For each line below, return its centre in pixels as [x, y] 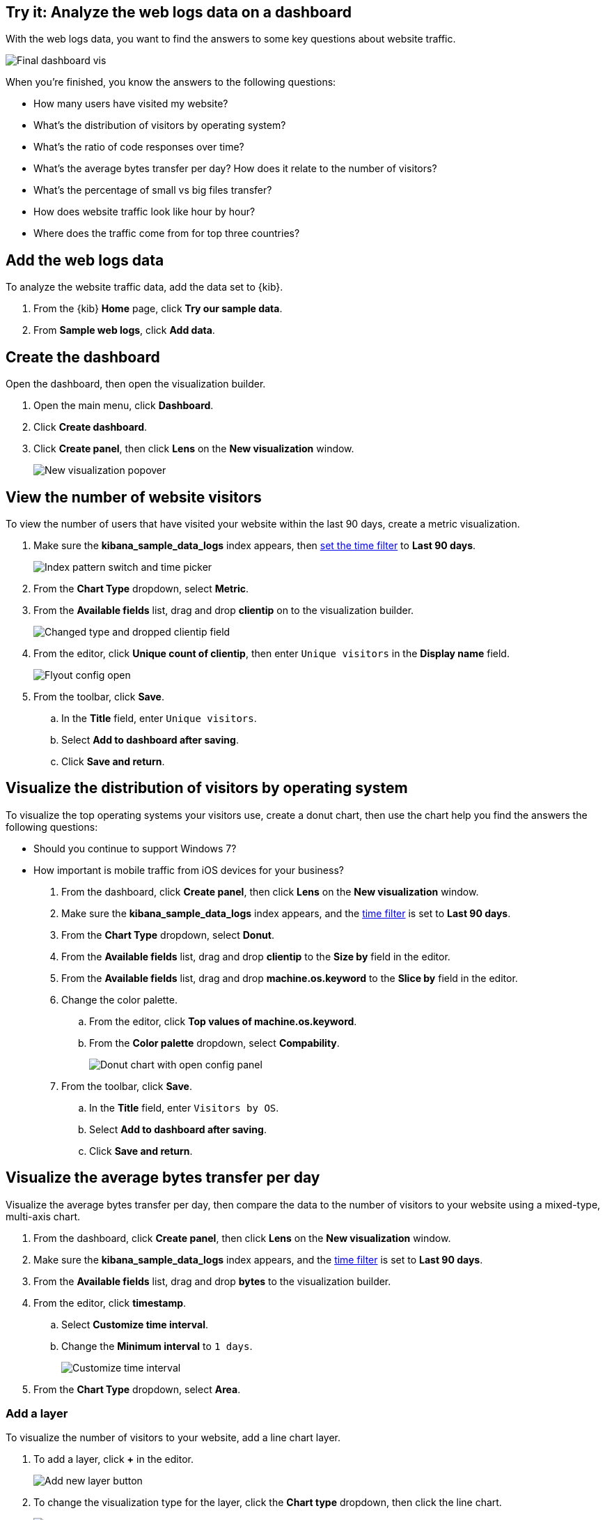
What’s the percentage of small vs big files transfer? [153, 190]
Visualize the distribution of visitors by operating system [207, 788]
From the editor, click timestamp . [110, 1303]
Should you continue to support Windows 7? [135, 848]
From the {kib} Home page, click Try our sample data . [158, 309]
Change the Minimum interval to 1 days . [157, 1346]
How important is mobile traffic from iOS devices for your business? [189, 870]
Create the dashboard [83, 357]
